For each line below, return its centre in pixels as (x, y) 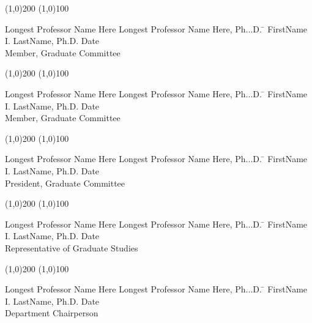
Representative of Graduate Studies (72, 247)
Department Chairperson (52, 313)
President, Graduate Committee (65, 183)
